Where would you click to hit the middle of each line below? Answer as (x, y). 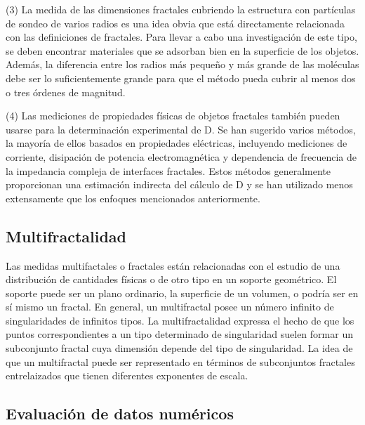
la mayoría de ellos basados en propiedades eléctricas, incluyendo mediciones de (177, 143)
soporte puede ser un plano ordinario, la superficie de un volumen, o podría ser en (182, 293)
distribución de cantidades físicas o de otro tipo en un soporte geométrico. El (171, 279)
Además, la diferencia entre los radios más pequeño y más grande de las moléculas (182, 64)
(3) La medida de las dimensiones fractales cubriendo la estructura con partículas (181, 9)
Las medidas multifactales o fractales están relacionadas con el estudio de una (173, 265)
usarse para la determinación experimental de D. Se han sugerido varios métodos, (181, 129)
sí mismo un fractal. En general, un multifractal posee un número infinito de (170, 307)
